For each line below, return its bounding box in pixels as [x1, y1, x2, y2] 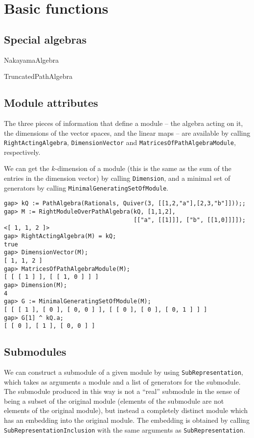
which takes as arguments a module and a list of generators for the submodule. [4, 376, 241, 387]
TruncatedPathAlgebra [4, 71, 72, 81]
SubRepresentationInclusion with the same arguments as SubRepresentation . [4, 424, 245, 435]
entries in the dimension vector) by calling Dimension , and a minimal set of [4, 173, 231, 183]
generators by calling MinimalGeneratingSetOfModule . [4, 182, 168, 193]
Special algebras [4, 31, 87, 47]
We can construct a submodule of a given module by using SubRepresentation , [4, 367, 243, 377]
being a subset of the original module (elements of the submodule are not [4, 395, 224, 406]
